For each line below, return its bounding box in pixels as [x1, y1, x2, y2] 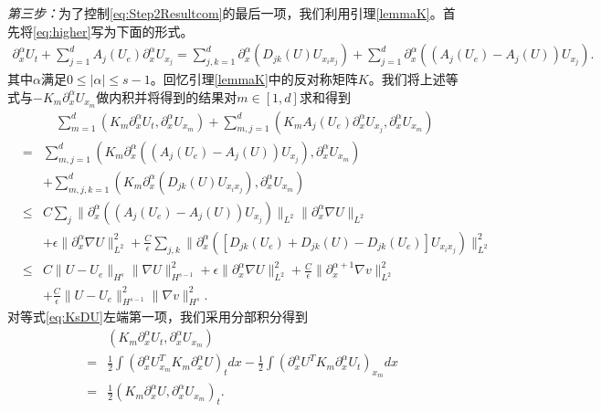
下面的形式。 [116, 21, 194, 40]
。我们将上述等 [368, 69, 459, 89]
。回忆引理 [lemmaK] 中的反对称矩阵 [150, 69, 358, 89]
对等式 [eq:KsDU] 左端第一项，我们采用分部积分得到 [7, 307, 308, 326]
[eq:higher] [33, 21, 91, 40]
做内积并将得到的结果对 [96, 87, 237, 106]
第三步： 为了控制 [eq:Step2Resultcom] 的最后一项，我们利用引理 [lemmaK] [7, 4, 430, 22]
